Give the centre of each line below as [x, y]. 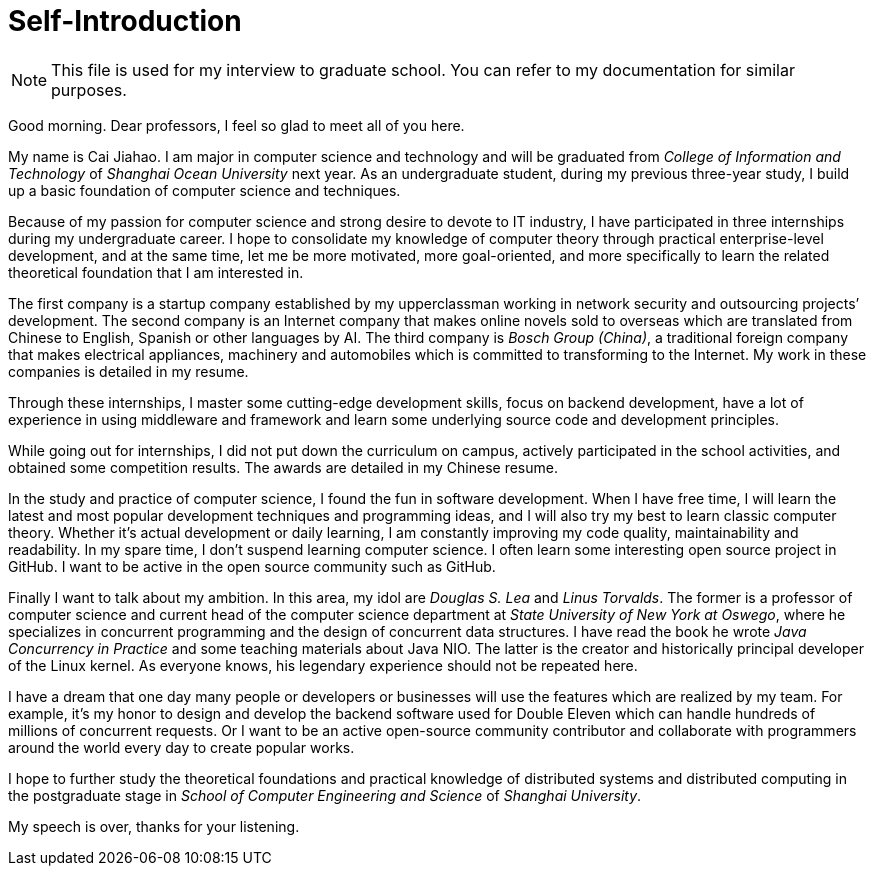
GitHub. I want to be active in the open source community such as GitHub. [252, 566]
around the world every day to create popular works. [181, 747]
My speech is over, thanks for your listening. [154, 826]
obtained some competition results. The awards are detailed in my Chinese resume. [283, 467]
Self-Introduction [125, 21]
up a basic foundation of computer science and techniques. [204, 190]
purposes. [89, 89]
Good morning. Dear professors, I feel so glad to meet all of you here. [236, 125]
